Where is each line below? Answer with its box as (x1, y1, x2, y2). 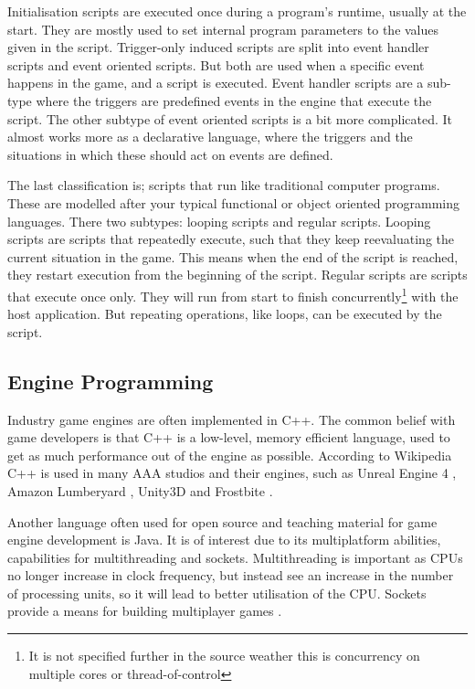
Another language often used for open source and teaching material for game (7, 512, 438, 531)
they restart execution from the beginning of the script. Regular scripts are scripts (7, 265, 468, 284)
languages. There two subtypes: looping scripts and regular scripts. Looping (7, 211, 431, 230)
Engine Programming (7, 366, 214, 395)
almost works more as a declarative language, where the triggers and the (7, 127, 413, 146)
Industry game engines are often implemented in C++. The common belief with (7, 409, 456, 429)
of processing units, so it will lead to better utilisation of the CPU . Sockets (7, 583, 427, 602)
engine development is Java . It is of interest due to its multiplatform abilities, (7, 530, 441, 549)
